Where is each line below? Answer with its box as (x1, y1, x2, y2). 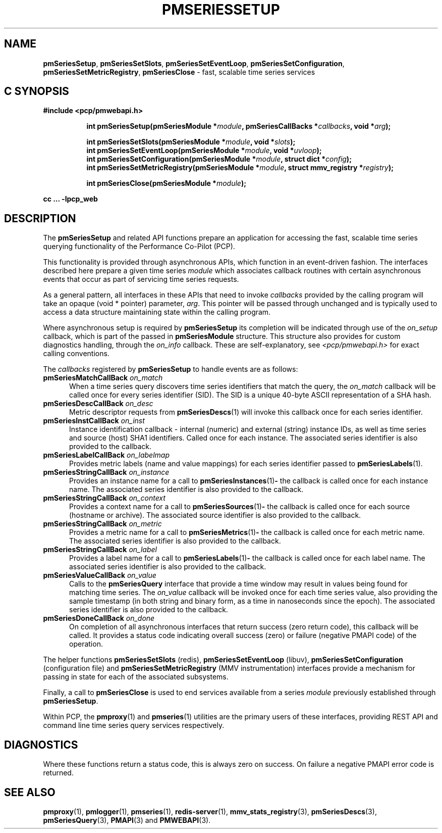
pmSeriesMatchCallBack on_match (43, 373, 163, 382)
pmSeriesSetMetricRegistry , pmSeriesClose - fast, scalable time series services (43, 67, 315, 76)
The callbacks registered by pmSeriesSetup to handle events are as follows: (43, 365, 298, 374)
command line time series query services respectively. (43, 721, 225, 730)
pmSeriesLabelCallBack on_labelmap (43, 451, 170, 460)
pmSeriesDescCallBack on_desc (43, 399, 153, 408)
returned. (43, 768, 74, 777)
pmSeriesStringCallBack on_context (43, 494, 165, 503)
